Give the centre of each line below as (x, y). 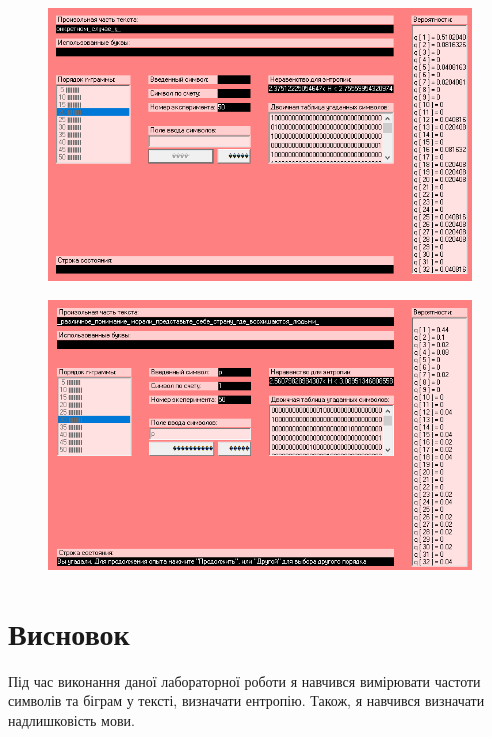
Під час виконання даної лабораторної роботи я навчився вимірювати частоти (244, 680)
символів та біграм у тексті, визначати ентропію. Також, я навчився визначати (246, 700)
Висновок (69, 632)
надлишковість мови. (71, 719)
